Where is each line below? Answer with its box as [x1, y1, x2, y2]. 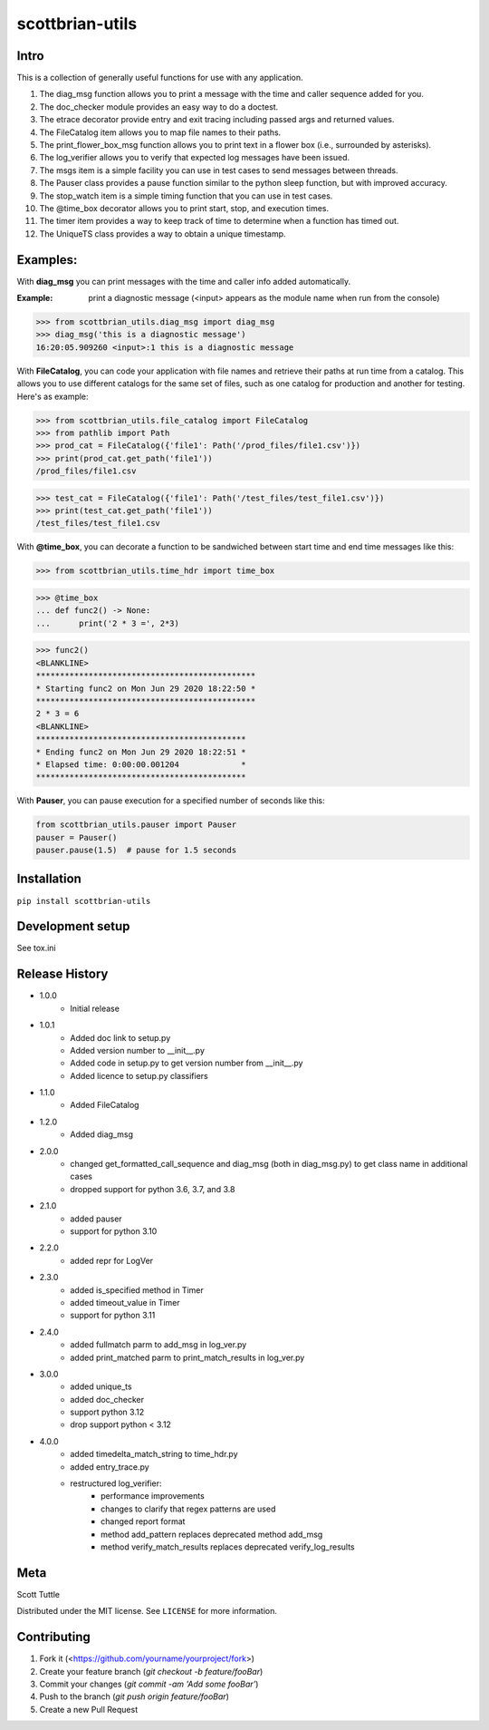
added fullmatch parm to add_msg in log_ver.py [70, 1339, 247, 1350]
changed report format [101, 1516, 186, 1527]
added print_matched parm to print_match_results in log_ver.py [70, 1352, 305, 1363]
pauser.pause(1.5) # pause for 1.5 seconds [35, 845, 237, 856]
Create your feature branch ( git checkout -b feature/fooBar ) [39, 1666, 264, 1677]
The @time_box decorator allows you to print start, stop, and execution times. [39, 202, 330, 213]
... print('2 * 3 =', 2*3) [35, 617, 180, 628]
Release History [16, 967, 109, 982]
